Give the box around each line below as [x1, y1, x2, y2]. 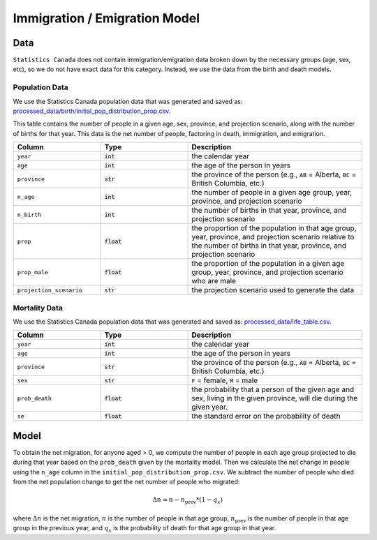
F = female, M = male [191, 375, 258, 385]
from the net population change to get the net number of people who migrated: [13, 477, 240, 486]
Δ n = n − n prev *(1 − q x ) [152, 496, 223, 505]
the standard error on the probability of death [191, 412, 341, 421]
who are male [191, 276, 237, 286]
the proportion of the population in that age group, [191, 223, 357, 233]
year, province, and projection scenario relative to [191, 232, 355, 242]
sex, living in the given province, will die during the [191, 393, 358, 403]
